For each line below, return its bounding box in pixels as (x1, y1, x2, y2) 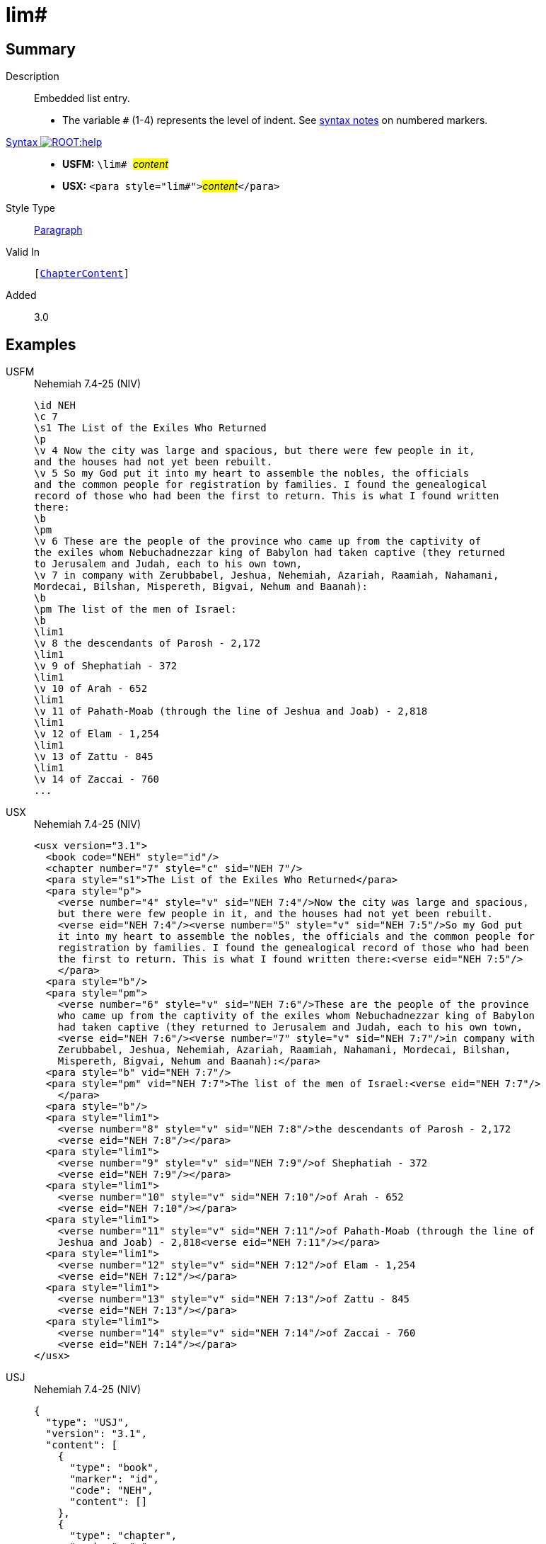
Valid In (6, 246, 40, 259)
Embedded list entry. (34, 92, 130, 105)
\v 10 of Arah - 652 (34, 683, 148, 695)
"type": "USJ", (45, 1417, 129, 1429)
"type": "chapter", (69, 1530, 178, 1542)
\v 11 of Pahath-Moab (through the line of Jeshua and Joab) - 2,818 (34, 705, 428, 717)
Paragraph (34, 224, 83, 237)
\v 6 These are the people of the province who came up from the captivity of (34, 535, 482, 547)
